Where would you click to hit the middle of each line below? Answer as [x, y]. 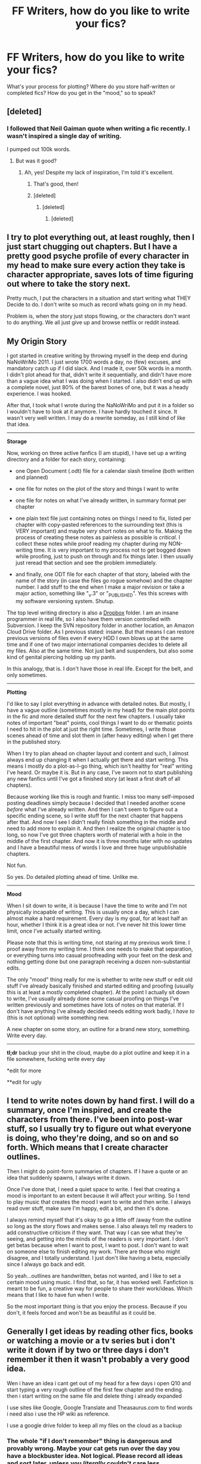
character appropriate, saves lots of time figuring [100, 275]
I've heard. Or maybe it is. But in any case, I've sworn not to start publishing [100, 773]
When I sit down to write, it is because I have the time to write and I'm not [97, 906]
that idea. [18, 425]
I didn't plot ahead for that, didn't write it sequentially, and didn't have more [99, 375]
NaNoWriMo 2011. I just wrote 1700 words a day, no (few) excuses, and [94, 362]
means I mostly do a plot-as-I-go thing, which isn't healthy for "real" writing [100, 766]
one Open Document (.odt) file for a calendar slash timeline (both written [105, 471]
